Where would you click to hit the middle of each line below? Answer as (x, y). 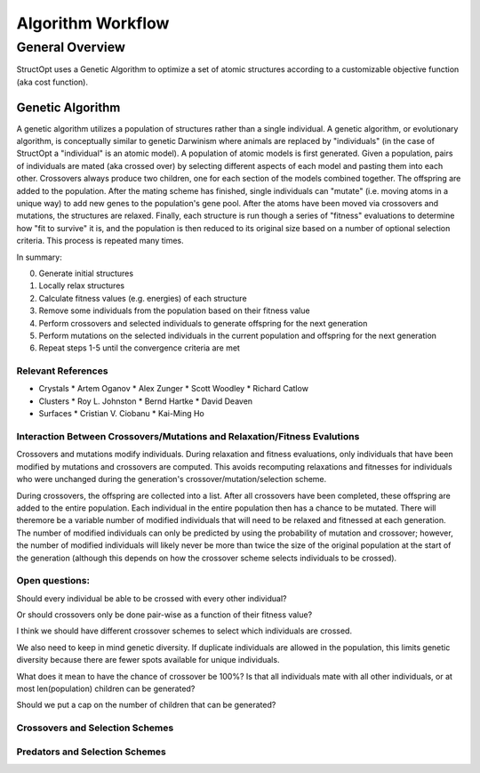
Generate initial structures (86, 273)
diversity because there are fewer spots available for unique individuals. (148, 660)
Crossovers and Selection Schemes (95, 728)
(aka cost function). (52, 82)
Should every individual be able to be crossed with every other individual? (152, 598)
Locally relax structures (81, 286)
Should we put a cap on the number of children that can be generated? (146, 705)
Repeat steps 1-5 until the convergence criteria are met (139, 348)
